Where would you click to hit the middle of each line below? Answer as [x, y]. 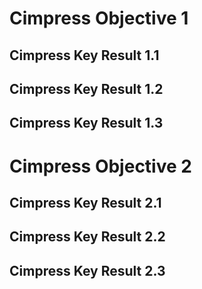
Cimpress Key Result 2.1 [85, 202]
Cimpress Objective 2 [100, 166]
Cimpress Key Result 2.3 [87, 270]
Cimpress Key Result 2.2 [87, 237]
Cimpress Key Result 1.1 [84, 55]
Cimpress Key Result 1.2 [86, 88]
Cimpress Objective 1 [99, 18]
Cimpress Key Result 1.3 [86, 123]
